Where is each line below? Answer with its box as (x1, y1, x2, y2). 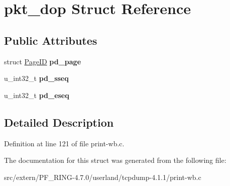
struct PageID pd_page (4, 56, 81, 66)
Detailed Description (4, 114, 114, 130)
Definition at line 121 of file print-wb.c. (4, 138, 125, 148)
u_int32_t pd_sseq (4, 73, 69, 83)
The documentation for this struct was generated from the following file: (4, 155, 226, 165)
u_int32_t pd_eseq (4, 89, 69, 100)
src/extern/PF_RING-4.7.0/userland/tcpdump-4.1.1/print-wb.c (4, 171, 201, 182)
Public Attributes (4, 32, 97, 48)
